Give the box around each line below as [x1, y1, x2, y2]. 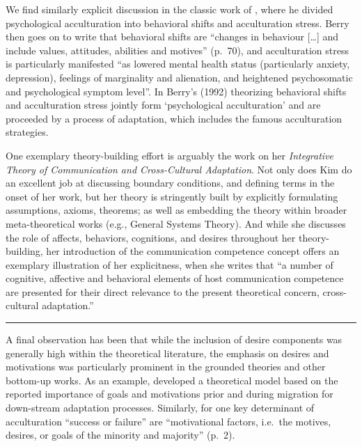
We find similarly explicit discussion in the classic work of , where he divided [6, 2, 333, 16]
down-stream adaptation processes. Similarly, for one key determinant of [6, 400, 315, 415]
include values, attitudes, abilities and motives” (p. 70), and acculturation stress [6, 42, 349, 57]
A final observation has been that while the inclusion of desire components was [6, 332, 343, 347]
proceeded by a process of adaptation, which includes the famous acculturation [6, 111, 343, 125]
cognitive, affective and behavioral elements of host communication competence [6, 271, 344, 285]
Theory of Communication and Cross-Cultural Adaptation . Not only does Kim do [6, 162, 352, 176]
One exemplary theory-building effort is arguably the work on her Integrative [6, 148, 334, 162]
